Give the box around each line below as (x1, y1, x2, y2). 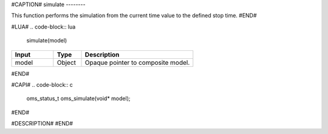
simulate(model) (26, 37, 67, 44)
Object (56, 58, 76, 67)
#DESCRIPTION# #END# (11, 120, 73, 127)
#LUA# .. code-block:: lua (11, 23, 76, 30)
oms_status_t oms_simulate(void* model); (26, 95, 131, 102)
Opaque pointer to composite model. (84, 58, 190, 67)
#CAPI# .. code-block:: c (11, 81, 73, 88)
